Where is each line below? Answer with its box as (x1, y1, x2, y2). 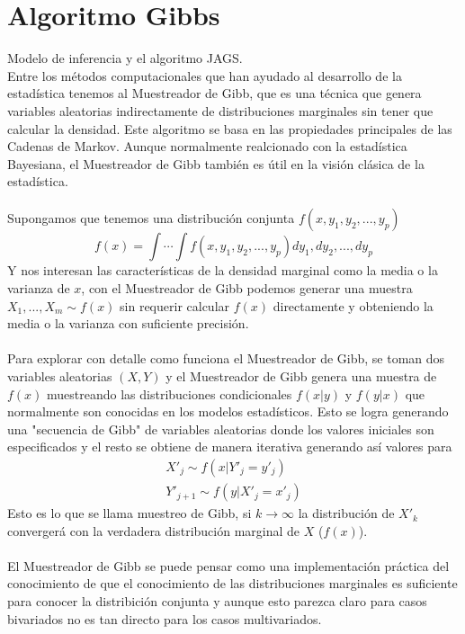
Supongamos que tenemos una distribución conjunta (7, 209, 295, 228)
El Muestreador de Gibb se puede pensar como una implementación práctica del (7, 556, 450, 575)
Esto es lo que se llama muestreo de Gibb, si (7, 504, 252, 522)
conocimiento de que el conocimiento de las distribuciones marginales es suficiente (7, 574, 458, 593)
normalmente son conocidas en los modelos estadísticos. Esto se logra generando (7, 402, 449, 421)
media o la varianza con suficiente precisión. (7, 314, 249, 333)
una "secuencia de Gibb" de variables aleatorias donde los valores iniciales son (7, 419, 434, 438)
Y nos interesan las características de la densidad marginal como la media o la (7, 261, 438, 280)
